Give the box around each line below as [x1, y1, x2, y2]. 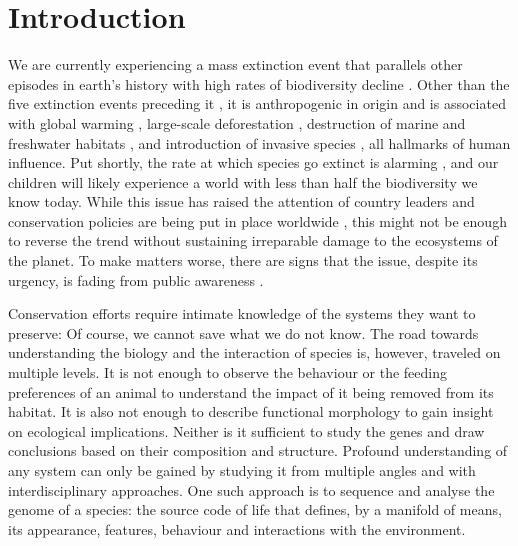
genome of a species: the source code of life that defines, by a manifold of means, [8, 499, 502, 520]
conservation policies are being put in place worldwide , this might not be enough [8, 210, 507, 231]
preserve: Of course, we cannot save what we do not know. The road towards [8, 322, 479, 343]
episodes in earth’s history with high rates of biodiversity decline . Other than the [8, 73, 510, 94]
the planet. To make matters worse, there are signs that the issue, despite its [8, 250, 478, 271]
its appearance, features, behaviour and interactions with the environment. [8, 518, 466, 539]
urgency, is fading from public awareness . [8, 269, 264, 290]
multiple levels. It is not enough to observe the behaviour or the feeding [8, 362, 448, 383]
